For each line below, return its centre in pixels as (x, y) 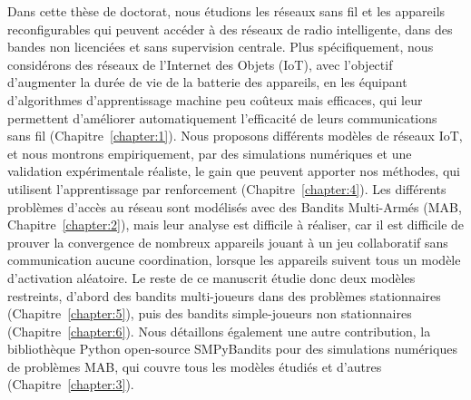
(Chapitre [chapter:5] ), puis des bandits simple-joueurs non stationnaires (210, 313)
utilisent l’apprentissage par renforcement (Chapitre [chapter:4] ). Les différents (227, 188)
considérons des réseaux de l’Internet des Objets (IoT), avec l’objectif (200, 64)
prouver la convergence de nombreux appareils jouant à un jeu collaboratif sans (228, 242)
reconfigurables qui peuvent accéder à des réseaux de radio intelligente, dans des (230, 29)
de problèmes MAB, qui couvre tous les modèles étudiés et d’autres (195, 366)
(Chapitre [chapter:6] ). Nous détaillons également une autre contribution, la (219, 331)
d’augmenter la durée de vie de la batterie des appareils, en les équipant (207, 82)
